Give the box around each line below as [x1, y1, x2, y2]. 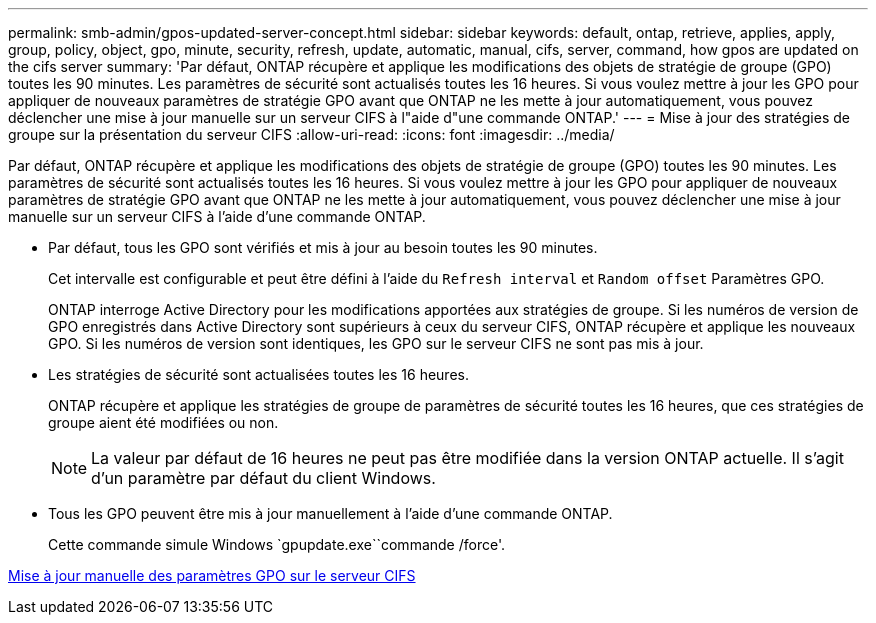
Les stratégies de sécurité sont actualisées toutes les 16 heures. [48, 366, 469, 383]
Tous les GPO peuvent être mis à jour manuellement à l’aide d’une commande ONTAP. [48, 505, 613, 522]
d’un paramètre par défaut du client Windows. [91, 468, 436, 488]
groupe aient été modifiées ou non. [48, 414, 279, 431]
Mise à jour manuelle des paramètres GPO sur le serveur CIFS [8, 567, 416, 584]
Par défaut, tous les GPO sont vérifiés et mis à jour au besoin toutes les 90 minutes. [48, 239, 598, 256]
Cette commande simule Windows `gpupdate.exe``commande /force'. [48, 536, 505, 553]
